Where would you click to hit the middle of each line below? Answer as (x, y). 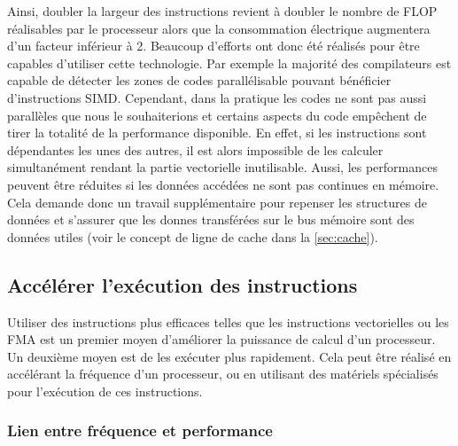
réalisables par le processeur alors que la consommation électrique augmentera (219, 28)
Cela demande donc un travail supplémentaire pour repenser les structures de (217, 202)
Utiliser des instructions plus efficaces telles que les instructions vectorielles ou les (228, 321)
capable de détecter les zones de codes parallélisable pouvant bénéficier (199, 80)
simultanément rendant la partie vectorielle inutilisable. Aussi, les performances (222, 167)
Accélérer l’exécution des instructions (182, 284)
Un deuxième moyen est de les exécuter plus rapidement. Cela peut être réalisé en (229, 356)
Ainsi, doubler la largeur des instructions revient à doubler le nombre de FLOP (222, 11)
